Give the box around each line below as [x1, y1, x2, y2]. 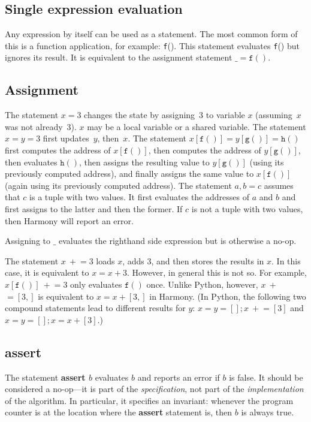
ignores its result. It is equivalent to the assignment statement [5, 51, 233, 64]
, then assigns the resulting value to [79, 155, 210, 168]
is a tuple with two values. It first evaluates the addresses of [29, 191, 249, 203]
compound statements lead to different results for [5, 302, 186, 314]
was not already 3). [5, 120, 77, 132]
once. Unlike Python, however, [146, 278, 258, 290]
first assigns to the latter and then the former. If [5, 203, 183, 215]
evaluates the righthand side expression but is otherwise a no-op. [58, 234, 297, 247]
